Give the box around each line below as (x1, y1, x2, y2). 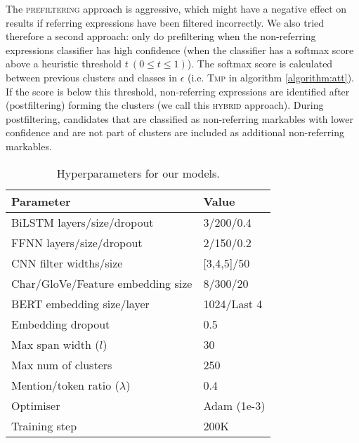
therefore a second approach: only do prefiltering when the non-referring (6, 29, 316, 44)
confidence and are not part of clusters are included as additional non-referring (6, 125, 344, 140)
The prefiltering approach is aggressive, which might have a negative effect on (6, 1, 347, 15)
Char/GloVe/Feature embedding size (11, 275, 192, 291)
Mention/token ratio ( (11, 376, 119, 393)
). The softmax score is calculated (187, 56, 333, 71)
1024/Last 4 (203, 295, 263, 312)
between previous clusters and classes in (6, 70, 177, 84)
